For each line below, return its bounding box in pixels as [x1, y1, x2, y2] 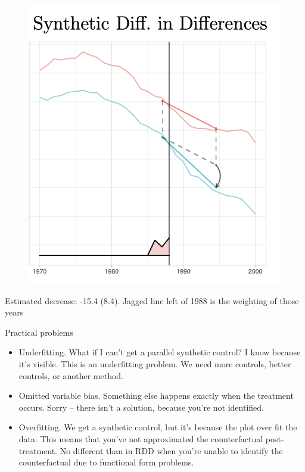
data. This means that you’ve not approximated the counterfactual [18, 432, 263, 445]
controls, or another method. [18, 369, 124, 382]
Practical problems [5, 326, 73, 338]
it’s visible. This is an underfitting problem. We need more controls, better [18, 357, 291, 370]
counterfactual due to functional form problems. [18, 456, 194, 468]
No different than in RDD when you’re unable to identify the [60, 444, 283, 457]
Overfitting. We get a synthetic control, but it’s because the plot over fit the [18, 421, 297, 433]
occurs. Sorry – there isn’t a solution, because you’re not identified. [18, 401, 264, 413]
